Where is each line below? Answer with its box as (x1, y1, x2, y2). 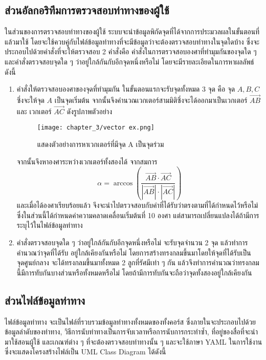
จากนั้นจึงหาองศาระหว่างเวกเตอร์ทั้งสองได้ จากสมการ (16, 156, 158, 166)
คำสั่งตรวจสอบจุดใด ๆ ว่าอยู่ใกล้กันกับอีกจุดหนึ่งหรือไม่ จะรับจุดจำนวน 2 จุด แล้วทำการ (16, 237, 248, 247)
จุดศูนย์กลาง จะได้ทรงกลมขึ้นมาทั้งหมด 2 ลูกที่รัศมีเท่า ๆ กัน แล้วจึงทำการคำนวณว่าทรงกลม (16, 257, 259, 268)
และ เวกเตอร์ (16, 105, 52, 116)
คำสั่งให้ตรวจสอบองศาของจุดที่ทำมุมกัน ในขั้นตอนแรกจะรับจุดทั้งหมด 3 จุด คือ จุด (16, 83, 235, 94)
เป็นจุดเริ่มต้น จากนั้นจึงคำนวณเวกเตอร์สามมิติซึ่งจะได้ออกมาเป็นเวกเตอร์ (54, 94, 248, 105)
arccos (113, 179, 133, 187)
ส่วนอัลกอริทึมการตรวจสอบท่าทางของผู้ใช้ (5, 2, 169, 18)
